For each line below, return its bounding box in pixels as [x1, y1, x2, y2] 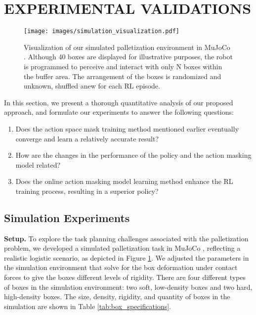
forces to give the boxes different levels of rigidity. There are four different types [4, 272, 246, 282]
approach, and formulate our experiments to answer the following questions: [4, 107, 234, 117]
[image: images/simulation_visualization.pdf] [24, 28, 179, 35]
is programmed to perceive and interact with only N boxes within [24, 61, 222, 71]
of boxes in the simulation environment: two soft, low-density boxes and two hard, [4, 281, 253, 292]
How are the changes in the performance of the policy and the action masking [15, 150, 252, 160]
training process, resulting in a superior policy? [15, 185, 159, 196]
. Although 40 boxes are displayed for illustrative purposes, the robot [24, 51, 233, 62]
